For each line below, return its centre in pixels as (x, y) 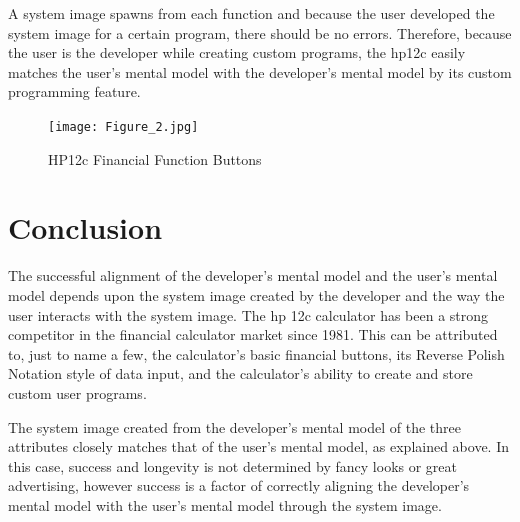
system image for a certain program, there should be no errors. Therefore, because (260, 32)
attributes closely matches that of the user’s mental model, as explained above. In (259, 446)
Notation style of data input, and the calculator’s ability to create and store (240, 373)
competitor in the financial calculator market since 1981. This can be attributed (253, 334)
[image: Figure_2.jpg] (123, 126)
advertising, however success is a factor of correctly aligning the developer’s (239, 485)
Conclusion (85, 227)
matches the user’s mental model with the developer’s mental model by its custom (260, 71)
